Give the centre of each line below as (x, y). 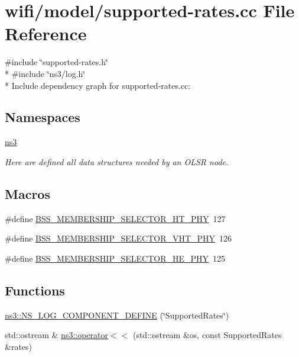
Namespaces (43, 117)
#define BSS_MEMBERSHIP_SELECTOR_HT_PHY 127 (115, 218)
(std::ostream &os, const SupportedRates (207, 335)
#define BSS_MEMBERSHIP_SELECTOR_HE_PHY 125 (115, 258)
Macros (27, 193)
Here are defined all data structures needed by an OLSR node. (117, 161)
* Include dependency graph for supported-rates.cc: (98, 85)
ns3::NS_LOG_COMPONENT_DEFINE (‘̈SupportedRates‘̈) (117, 315)
